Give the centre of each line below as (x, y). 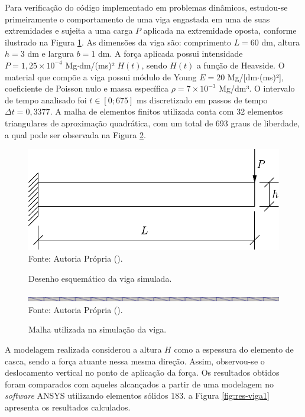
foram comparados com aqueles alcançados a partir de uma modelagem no (139, 384)
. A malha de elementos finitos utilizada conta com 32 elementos (166, 111)
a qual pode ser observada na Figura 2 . (75, 134)
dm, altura (281, 42)
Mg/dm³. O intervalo (257, 88)
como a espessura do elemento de (234, 349)
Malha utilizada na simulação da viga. (98, 329)
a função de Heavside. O (241, 65)
